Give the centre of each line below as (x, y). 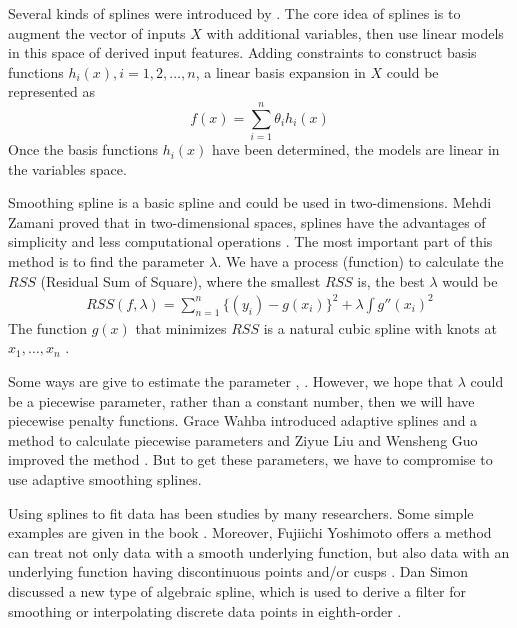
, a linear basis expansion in (280, 71)
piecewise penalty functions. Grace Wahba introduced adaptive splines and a (243, 420)
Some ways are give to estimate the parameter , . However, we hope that (231, 380)
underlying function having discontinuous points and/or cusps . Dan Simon (238, 571)
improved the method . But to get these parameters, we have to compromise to (250, 459)
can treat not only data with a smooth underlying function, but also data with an (259, 551)
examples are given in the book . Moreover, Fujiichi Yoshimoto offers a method (250, 532)
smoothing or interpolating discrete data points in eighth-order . (205, 610)
